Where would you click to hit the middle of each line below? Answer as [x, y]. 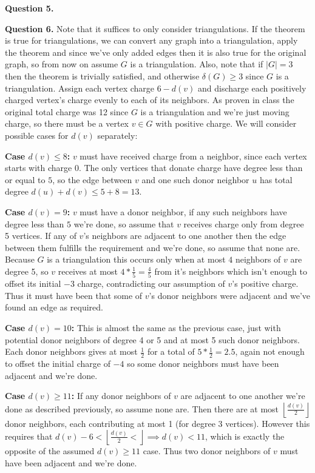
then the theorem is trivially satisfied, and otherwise [102, 75]
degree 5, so [27, 271]
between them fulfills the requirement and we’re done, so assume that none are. [153, 247]
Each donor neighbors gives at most [71, 351]
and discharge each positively [252, 88]
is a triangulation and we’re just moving [215, 111]
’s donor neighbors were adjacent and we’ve [230, 295]
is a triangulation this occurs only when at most [136, 259]
